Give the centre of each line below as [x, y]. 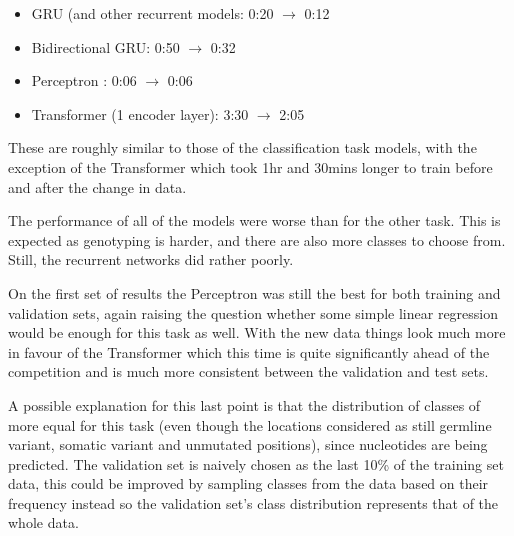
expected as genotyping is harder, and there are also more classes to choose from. [257, 239]
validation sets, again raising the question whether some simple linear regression [253, 312]
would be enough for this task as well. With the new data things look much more [257, 332]
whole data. [43, 522]
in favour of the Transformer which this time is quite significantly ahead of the [249, 351]
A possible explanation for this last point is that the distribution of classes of [244, 404]
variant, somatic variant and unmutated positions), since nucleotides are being [248, 444]
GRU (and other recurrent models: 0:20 [152, 13]
